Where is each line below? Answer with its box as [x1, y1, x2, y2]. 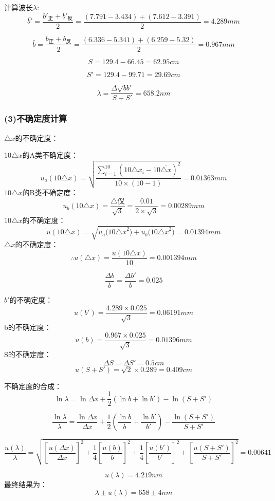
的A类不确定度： [22, 150, 79, 160]
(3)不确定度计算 [4, 112, 67, 125]
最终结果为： [4, 478, 47, 489]
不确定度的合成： [4, 380, 62, 391]
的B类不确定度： [22, 187, 78, 198]
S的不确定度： [4, 349, 51, 360]
